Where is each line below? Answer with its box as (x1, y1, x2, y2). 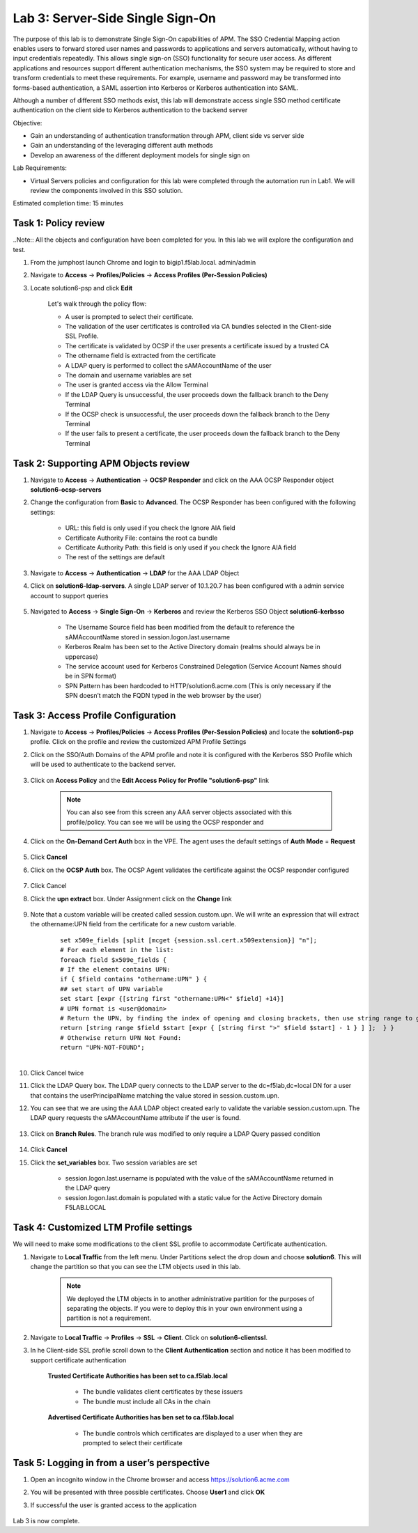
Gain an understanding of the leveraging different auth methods (30, 141, 213, 150)
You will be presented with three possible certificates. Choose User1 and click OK (30, 1488, 265, 1497)
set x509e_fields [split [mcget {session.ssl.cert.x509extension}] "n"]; (60, 936, 318, 944)
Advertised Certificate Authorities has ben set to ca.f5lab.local (47, 1413, 234, 1422)
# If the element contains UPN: (60, 965, 171, 973)
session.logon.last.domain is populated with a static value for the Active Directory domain (65, 1193, 323, 1201)
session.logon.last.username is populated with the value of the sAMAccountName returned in (65, 1174, 334, 1183)
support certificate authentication (30, 1355, 127, 1364)
